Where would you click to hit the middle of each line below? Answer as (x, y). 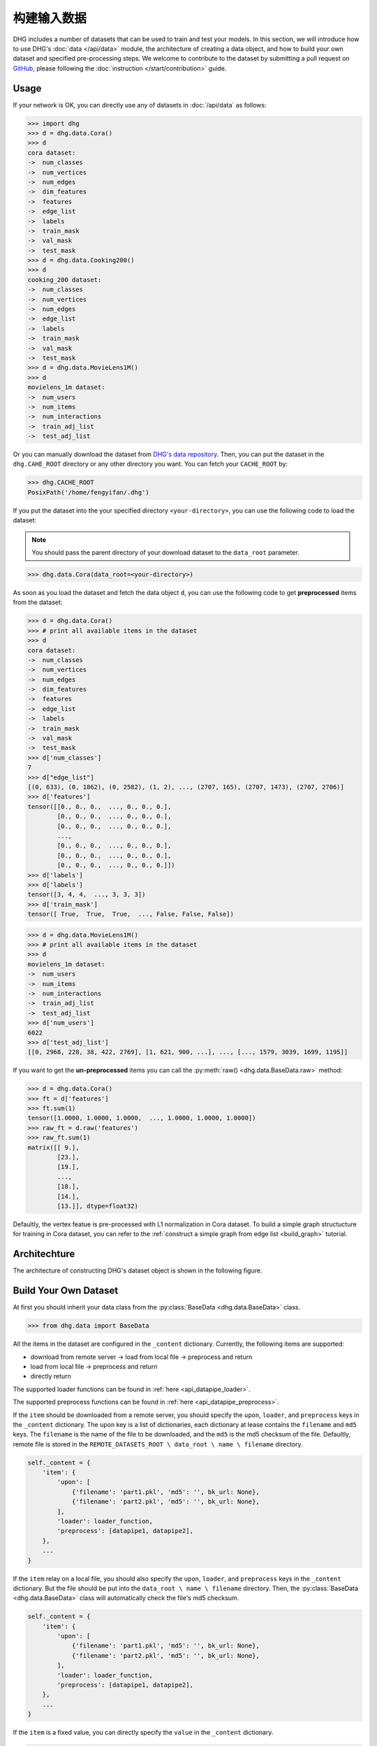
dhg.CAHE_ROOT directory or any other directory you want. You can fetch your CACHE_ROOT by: (150, 464)
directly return (51, 1377)
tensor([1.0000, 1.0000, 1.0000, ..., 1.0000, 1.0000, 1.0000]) (142, 1118)
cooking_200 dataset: (65, 280)
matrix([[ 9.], (53, 1147)
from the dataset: (38, 602)
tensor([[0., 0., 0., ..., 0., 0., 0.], (99, 806)
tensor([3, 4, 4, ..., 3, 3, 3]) (87, 895)
